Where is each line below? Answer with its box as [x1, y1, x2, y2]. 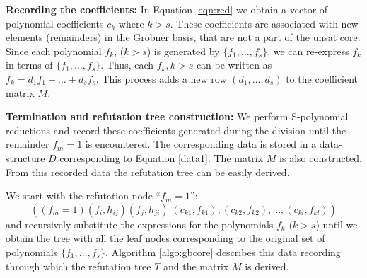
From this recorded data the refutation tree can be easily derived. [6, 164, 290, 179]
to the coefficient [286, 71, 359, 86]
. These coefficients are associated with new [170, 16, 359, 30]
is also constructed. [279, 150, 362, 165]
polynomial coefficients [6, 16, 104, 30]
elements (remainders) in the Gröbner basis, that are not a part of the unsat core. [6, 30, 361, 45]
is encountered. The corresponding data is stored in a [85, 137, 317, 151]
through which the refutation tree [6, 258, 151, 273]
